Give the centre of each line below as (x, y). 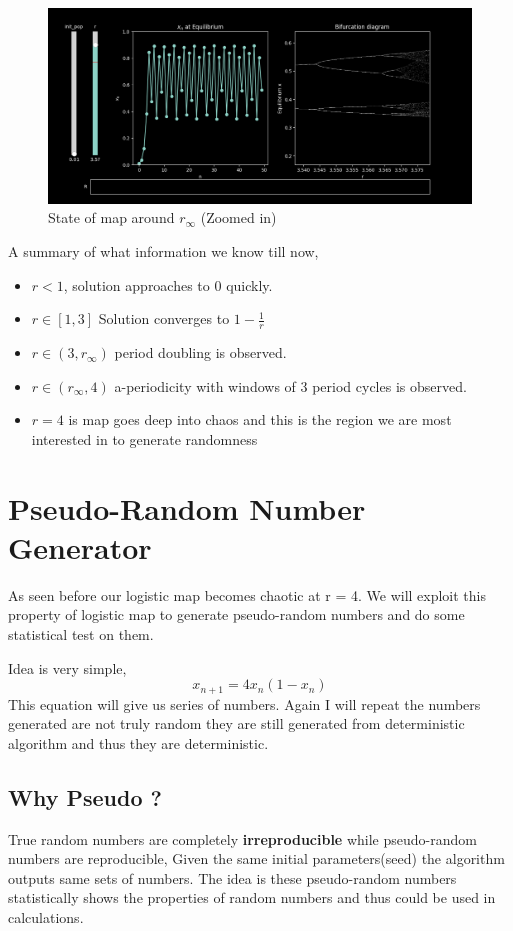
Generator (80, 546)
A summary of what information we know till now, (163, 251)
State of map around (111, 217)
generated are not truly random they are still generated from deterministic (236, 723)
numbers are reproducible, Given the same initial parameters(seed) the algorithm (256, 858)
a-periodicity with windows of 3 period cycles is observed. (290, 385)
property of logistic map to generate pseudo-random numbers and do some (236, 614)
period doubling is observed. (200, 352)
